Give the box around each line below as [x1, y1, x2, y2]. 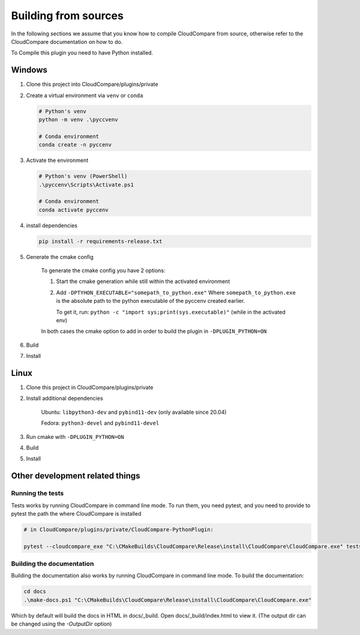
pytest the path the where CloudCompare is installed [11, 510, 142, 517]
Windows [11, 65, 47, 75]
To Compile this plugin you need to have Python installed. [11, 49, 153, 56]
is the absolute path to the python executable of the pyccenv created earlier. [56, 297, 245, 305]
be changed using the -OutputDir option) [11, 621, 112, 628]
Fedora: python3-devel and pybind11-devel [41, 420, 160, 427]
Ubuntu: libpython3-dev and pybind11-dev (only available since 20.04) [41, 408, 227, 416]
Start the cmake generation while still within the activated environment [56, 278, 230, 285]
